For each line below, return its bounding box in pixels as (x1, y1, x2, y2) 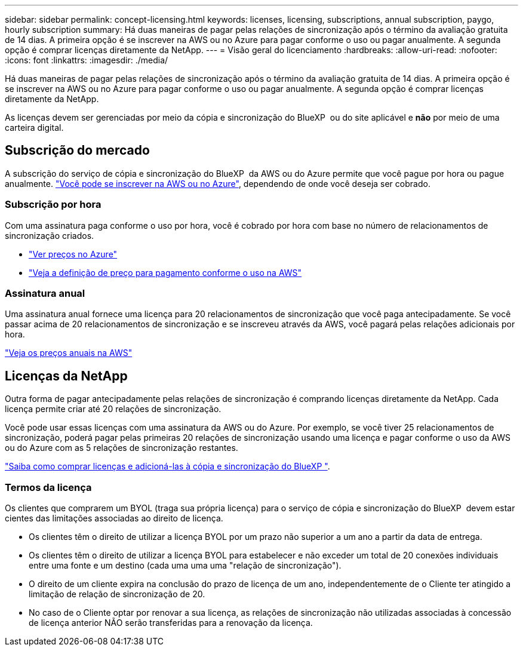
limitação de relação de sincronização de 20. (29, 588, 205, 599)
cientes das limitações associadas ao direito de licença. (5, 512, 223, 523)
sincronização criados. (5, 230, 94, 241)
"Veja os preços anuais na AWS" (5, 348, 133, 358)
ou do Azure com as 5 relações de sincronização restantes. (5, 443, 238, 453)
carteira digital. (5, 122, 64, 133)
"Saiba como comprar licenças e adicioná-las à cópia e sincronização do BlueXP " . (5, 461, 330, 472)
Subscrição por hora (5, 198, 101, 211)
